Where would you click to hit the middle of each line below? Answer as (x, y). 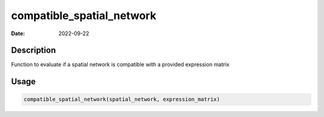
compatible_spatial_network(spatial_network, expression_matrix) (122, 99)
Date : (18, 33)
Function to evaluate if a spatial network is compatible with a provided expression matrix (120, 64)
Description (34, 50)
